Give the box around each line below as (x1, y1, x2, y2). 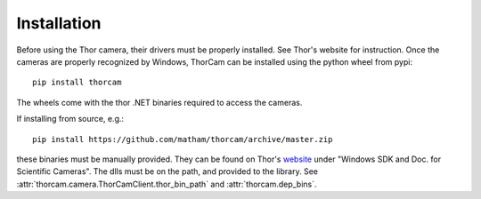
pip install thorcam (32, 77, 122, 88)
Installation (16, 13, 102, 33)
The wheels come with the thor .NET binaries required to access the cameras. (16, 97, 303, 107)
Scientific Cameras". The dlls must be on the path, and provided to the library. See (16, 166, 318, 177)
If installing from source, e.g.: (16, 114, 125, 124)
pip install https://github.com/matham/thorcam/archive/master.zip (32, 134, 333, 144)
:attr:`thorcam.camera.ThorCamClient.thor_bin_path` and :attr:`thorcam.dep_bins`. (16, 179, 317, 189)
